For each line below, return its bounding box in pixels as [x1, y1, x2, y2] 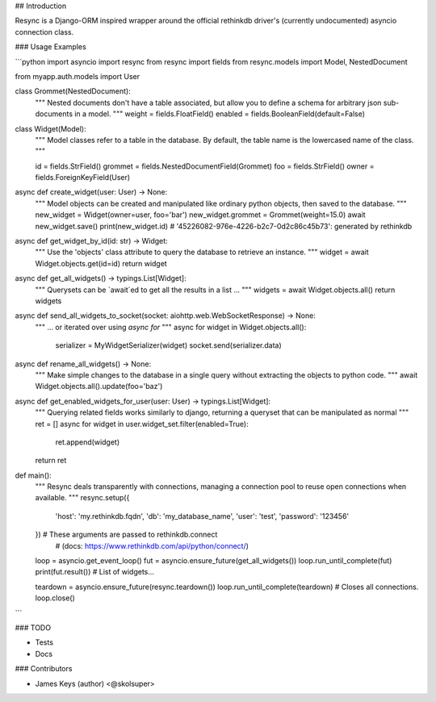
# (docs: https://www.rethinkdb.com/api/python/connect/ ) [55, 541, 249, 550]
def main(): [15, 470, 52, 480]
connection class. [15, 27, 74, 36]
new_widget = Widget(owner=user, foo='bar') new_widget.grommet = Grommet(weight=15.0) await [35, 210, 367, 219]
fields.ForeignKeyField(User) [35, 173, 131, 182]
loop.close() [35, 593, 76, 603]
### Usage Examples [15, 42, 86, 52]
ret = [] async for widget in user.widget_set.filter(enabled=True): [35, 419, 249, 428]
